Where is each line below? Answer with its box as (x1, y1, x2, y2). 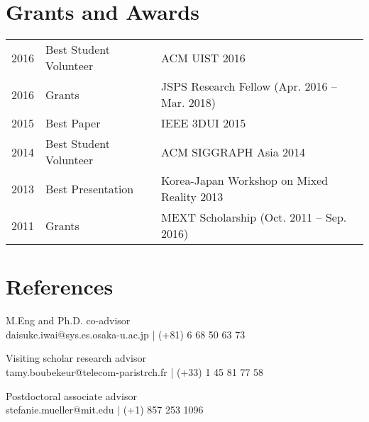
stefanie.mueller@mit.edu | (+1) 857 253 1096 (6, 402, 204, 417)
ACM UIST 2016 (161, 49, 246, 66)
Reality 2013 (161, 188, 224, 205)
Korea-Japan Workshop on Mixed (161, 172, 329, 189)
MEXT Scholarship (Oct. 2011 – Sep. (161, 209, 347, 226)
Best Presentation (45, 180, 134, 197)
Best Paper (45, 115, 101, 132)
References (6, 272, 114, 301)
